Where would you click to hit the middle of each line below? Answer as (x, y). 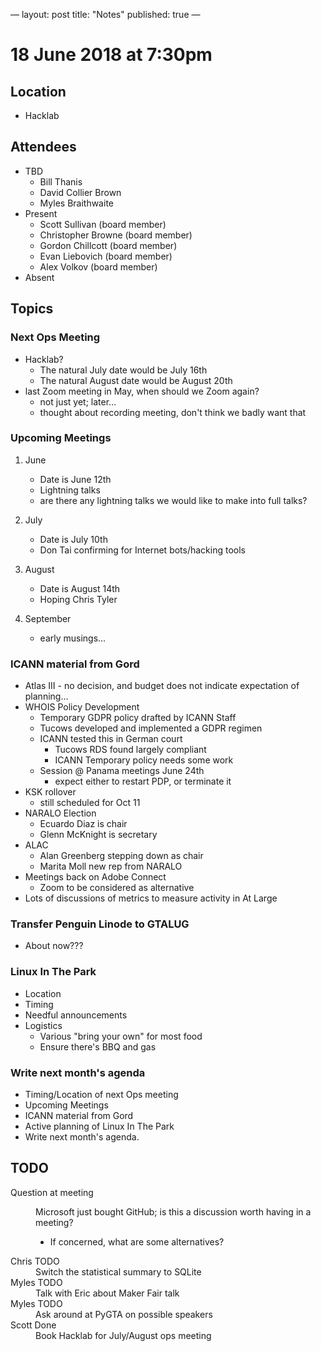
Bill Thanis (61, 181)
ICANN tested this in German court (111, 739)
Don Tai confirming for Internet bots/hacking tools (142, 550)
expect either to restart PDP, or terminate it (143, 781)
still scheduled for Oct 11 (90, 803)
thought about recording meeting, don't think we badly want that (173, 412)
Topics (32, 309)
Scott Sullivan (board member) (103, 224)
